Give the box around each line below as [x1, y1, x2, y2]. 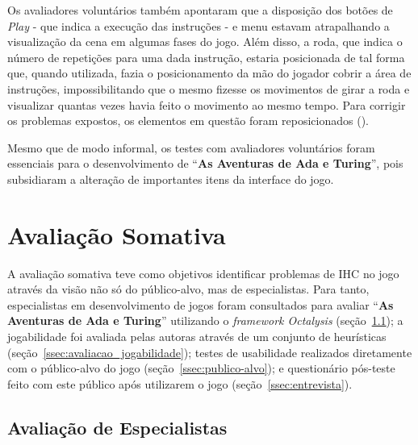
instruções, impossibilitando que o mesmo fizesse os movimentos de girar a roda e [7, 80, 410, 97]
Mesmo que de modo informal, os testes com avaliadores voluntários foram [7, 139, 375, 156]
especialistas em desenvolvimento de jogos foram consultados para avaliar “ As [7, 296, 394, 313]
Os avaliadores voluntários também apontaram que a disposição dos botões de [7, 2, 393, 18]
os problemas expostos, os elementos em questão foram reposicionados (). [7, 112, 369, 129]
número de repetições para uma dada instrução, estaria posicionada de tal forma [7, 48, 405, 65]
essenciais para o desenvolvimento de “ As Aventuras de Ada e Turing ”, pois [7, 155, 403, 172]
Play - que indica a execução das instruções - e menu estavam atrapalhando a [7, 17, 390, 34]
